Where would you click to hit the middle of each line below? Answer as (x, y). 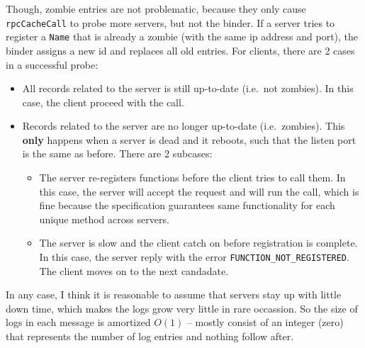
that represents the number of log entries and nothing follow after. (150, 336)
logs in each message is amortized (78, 322)
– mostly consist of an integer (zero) (265, 322)
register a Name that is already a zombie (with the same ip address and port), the (182, 37)
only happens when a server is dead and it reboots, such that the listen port (189, 139)
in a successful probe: (52, 64)
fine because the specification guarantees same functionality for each (187, 205)
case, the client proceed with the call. (103, 102)
